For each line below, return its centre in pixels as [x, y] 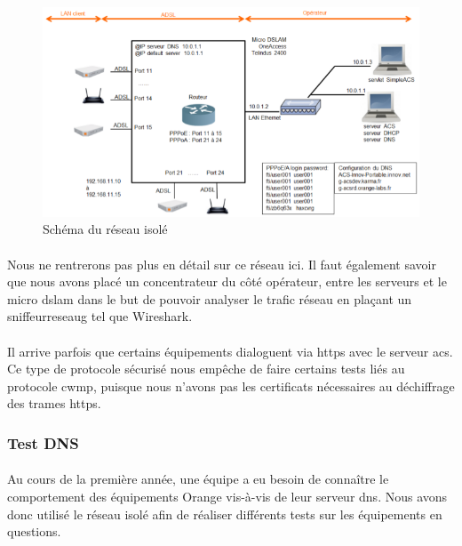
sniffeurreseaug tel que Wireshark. [100, 316]
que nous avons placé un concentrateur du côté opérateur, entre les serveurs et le [227, 281]
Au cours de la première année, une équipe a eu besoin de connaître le [198, 479]
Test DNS [43, 442]
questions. [34, 531]
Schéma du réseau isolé [105, 229]
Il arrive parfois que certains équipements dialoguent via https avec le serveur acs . [230, 351]
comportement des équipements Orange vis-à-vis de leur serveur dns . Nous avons [227, 496]
